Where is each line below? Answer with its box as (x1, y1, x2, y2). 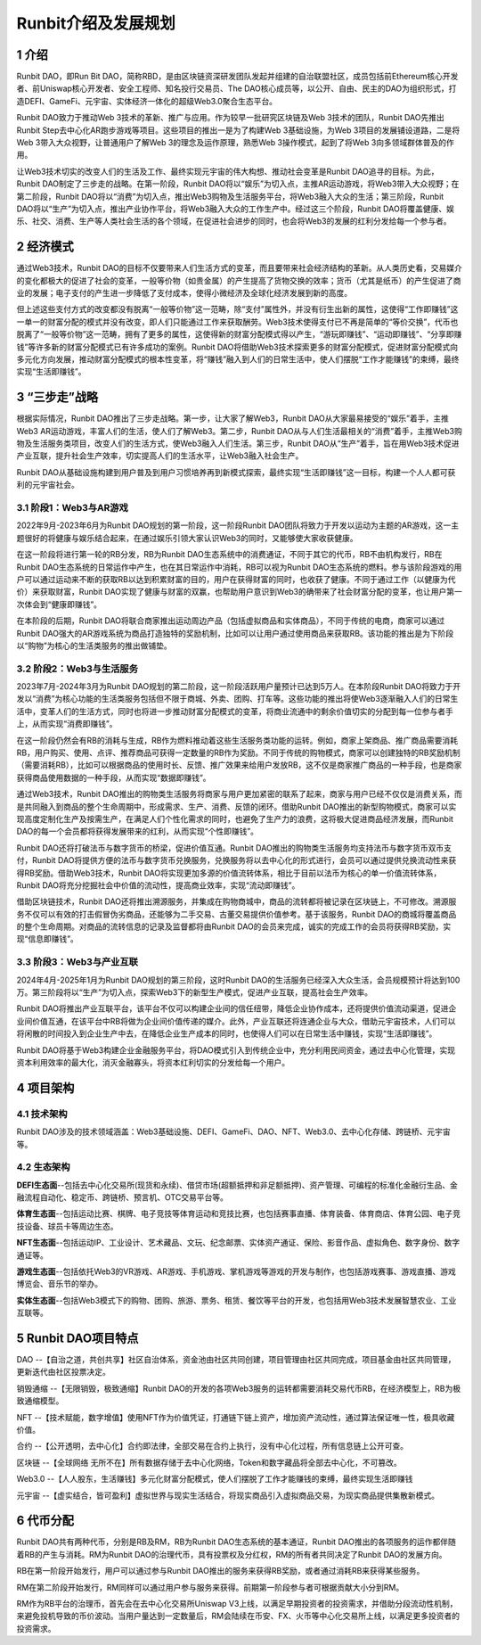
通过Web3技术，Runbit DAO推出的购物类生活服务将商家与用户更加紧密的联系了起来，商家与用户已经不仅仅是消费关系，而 (16, 789, 463, 800)
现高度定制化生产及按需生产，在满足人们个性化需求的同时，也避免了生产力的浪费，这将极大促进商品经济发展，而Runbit (16, 813, 454, 824)
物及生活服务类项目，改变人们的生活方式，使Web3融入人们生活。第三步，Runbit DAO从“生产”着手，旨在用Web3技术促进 (16, 438, 460, 449)
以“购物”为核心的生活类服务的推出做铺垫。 (16, 640, 173, 651)
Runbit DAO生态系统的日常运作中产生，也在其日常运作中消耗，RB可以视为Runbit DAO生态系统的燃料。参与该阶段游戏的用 (16, 562, 462, 572)
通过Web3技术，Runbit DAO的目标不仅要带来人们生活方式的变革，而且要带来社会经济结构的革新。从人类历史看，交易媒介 (16, 263, 463, 274)
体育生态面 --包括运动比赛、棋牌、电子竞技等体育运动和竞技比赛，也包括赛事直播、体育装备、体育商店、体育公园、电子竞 (16, 1208, 461, 1219)
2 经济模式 (16, 239, 75, 254)
